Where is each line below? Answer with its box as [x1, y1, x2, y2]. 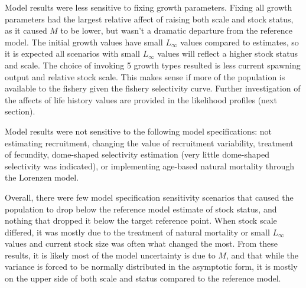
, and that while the [226, 248, 299, 261]
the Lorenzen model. [5, 171, 79, 184]
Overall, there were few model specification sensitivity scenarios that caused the [5, 191, 294, 203]
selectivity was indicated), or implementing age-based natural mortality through [5, 159, 295, 172]
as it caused [5, 24, 47, 37]
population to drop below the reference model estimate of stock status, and [5, 202, 277, 215]
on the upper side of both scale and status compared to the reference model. [5, 272, 281, 284]
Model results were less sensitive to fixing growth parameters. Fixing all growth [5, 1, 292, 13]
